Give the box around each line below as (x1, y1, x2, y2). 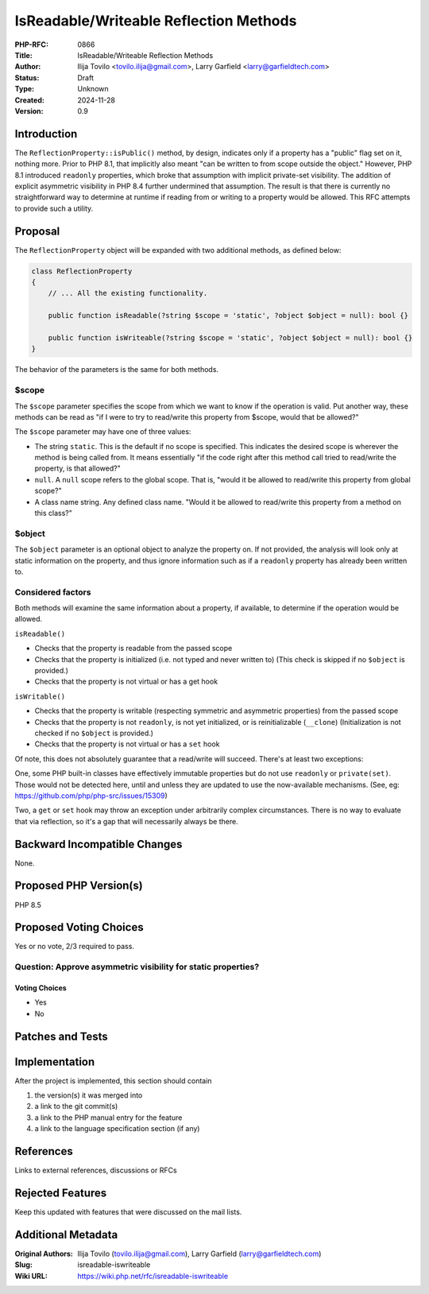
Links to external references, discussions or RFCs (14, 1165, 178, 1176)
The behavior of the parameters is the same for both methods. (14, 365, 218, 374)
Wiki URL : (14, 1271, 48, 1280)
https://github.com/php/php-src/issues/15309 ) (14, 791, 168, 800)
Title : (14, 50, 33, 60)
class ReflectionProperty (31, 266, 133, 276)
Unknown (77, 84, 109, 94)
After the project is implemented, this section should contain (14, 1075, 212, 1085)
